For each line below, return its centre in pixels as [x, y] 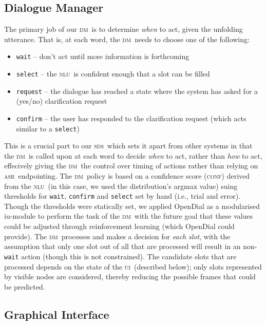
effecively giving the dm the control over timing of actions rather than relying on [131, 166]
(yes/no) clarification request [62, 101]
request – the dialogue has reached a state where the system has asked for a [137, 91]
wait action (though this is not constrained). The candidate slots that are [120, 256]
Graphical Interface [57, 314]
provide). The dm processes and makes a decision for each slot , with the [117, 236]
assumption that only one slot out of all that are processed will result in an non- [131, 246]
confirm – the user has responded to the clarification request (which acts [131, 118]
